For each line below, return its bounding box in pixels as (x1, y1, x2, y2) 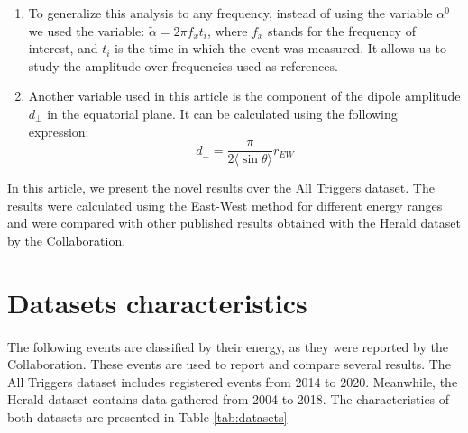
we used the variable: (28, 21, 145, 40)
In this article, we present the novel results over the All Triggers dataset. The (7, 178, 435, 197)
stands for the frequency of (267, 21, 416, 40)
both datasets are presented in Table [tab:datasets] (7, 407, 288, 426)
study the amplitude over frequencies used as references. (28, 56, 338, 75)
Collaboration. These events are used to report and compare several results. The (7, 355, 451, 374)
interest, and (28, 39, 98, 58)
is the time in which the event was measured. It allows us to (115, 39, 446, 58)
